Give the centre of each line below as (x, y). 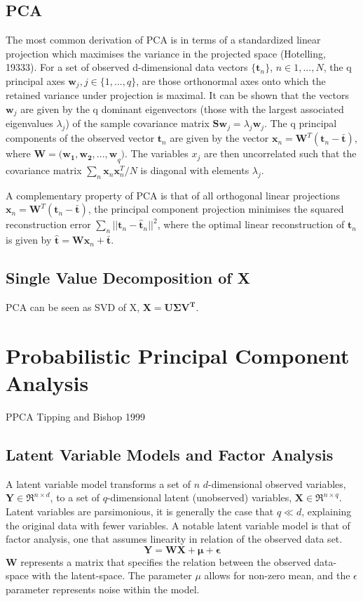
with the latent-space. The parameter (112, 575)
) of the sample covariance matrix (137, 123)
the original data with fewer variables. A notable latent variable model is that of (178, 525)
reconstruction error (48, 224)
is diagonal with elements (195, 170)
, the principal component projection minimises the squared (216, 209)
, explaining (327, 511)
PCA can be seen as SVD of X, (73, 307)
